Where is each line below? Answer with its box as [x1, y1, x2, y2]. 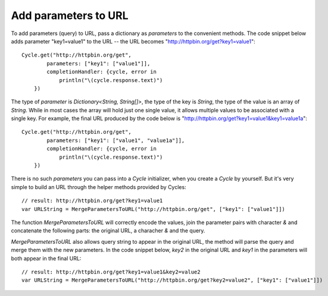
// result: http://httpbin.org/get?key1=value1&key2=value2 [21, 268, 201, 275]
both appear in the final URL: [11, 254, 82, 262]
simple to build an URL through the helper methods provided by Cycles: [11, 183, 187, 190]
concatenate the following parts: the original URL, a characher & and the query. [11, 227, 205, 234]
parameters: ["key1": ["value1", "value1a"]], [46, 137, 185, 144]
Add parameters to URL [11, 9, 129, 22]
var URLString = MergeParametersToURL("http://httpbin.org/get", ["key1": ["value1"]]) [21, 206, 286, 212]
